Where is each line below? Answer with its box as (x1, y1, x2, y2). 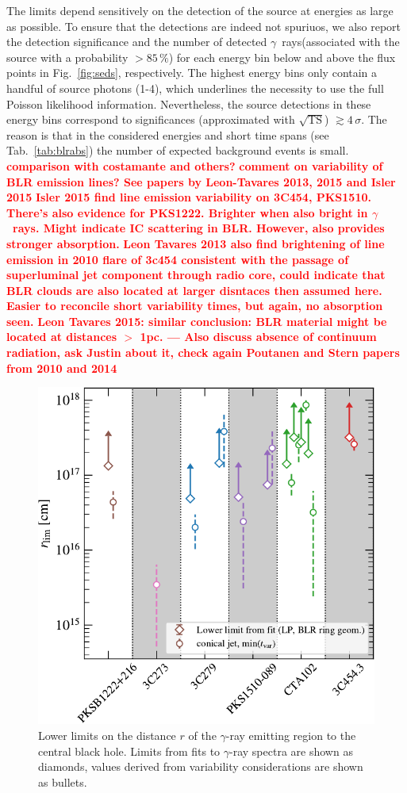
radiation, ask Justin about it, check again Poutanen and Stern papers (6, 344, 400, 361)
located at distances (6, 328, 117, 345)
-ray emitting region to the (225, 727, 356, 744)
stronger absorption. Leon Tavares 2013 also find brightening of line (6, 235, 385, 251)
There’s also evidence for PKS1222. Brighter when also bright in (6, 204, 368, 220)
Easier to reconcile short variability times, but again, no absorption (6, 297, 383, 314)
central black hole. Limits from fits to (38, 742, 221, 759)
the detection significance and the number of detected (6, 33, 267, 50)
